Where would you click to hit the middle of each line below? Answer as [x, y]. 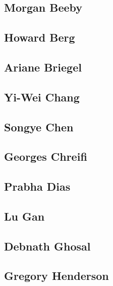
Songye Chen [39, 127]
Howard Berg [40, 37]
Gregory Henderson [56, 276]
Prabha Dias [37, 186]
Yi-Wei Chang [42, 97]
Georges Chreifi [46, 156]
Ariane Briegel [43, 67]
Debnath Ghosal [47, 246]
